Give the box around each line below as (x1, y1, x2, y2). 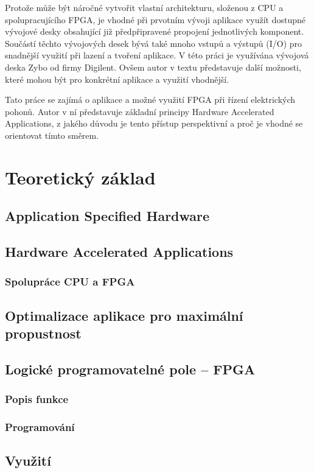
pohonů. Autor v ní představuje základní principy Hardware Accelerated (5, 105, 274, 117)
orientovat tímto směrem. (5, 128, 99, 141)
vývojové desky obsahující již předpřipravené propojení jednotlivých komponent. (5, 25, 304, 38)
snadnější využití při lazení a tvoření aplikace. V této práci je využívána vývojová (5, 49, 309, 61)
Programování (5, 419, 75, 435)
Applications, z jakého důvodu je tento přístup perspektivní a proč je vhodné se (5, 117, 303, 130)
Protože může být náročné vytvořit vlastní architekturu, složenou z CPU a (5, 1, 284, 13)
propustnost (5, 324, 82, 343)
